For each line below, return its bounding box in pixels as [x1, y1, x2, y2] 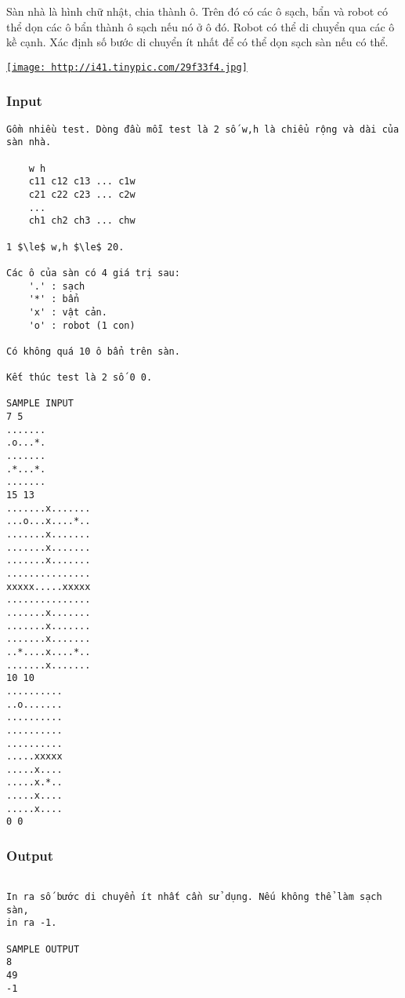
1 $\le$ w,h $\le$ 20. [6, 241, 125, 253]
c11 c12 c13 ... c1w [28, 176, 136, 188]
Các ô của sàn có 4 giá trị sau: [6, 267, 180, 279]
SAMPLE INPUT [6, 398, 74, 410]
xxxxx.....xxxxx [6, 581, 91, 592]
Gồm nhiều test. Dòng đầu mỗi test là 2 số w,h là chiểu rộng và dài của [6, 123, 400, 135]
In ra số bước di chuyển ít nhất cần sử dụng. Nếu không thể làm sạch [6, 891, 382, 902]
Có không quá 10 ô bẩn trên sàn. [6, 345, 180, 357]
